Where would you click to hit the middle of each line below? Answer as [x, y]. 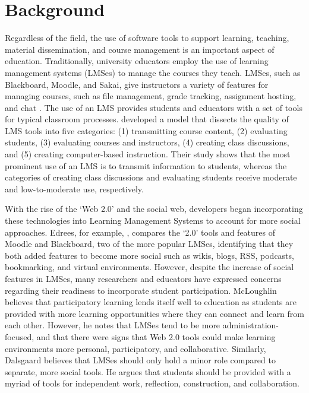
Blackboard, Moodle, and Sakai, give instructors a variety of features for [137, 84]
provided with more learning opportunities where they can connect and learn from [154, 313]
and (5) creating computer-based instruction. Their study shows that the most [148, 154]
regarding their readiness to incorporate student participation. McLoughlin [141, 290]
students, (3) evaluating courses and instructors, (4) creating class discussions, [147, 142]
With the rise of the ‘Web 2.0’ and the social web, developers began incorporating [154, 209]
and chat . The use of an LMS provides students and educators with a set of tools [154, 107]
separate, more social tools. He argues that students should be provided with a [148, 371]
